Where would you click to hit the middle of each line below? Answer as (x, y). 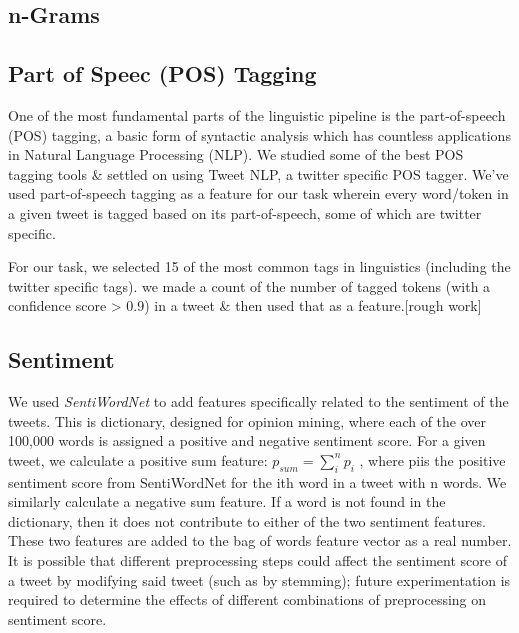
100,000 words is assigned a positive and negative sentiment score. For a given (247, 440)
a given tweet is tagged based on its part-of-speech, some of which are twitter (245, 212)
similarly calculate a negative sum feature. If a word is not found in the (227, 501)
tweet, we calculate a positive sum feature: (138, 459)
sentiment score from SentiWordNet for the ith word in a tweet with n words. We (257, 481)
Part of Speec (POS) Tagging (162, 73)
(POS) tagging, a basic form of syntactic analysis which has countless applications (259, 134)
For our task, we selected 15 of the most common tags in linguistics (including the (259, 266)
